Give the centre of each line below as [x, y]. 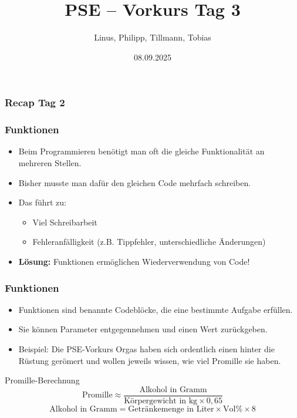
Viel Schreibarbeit [65, 222]
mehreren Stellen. [50, 163]
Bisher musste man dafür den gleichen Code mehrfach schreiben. [135, 182]
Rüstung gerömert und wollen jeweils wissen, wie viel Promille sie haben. [150, 360]
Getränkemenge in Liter [171, 409]
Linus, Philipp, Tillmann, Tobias [153, 37]
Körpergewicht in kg [161, 401]
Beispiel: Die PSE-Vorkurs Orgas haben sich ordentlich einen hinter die [146, 349]
